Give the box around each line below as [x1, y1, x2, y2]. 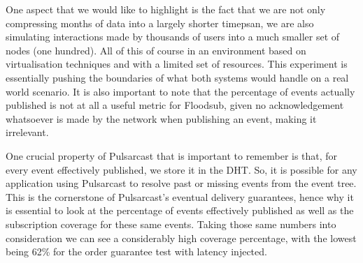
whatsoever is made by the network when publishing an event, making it [6, 111, 317, 126]
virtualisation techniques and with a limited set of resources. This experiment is [6, 57, 348, 71]
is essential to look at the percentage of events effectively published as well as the [6, 203, 354, 218]
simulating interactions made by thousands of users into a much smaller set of [6, 29, 340, 44]
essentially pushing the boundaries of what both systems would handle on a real [6, 70, 349, 84]
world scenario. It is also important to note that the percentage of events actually [6, 84, 355, 98]
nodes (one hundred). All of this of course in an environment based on [6, 43, 306, 57]
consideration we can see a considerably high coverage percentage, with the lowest [6, 230, 357, 245]
